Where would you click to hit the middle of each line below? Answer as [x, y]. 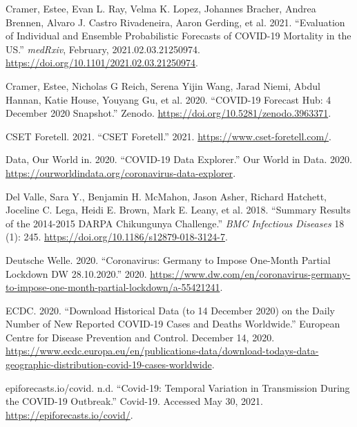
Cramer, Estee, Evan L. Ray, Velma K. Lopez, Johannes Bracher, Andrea [161, 8]
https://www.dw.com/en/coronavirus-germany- [250, 273]
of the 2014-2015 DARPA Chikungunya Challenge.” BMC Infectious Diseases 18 [175, 223]
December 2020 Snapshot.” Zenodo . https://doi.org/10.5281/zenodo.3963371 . [168, 113]
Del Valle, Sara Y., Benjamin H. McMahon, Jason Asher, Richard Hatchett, [166, 196]
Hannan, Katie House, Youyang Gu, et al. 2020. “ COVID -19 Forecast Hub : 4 [168, 99]
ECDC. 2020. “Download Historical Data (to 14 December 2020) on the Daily [170, 310]
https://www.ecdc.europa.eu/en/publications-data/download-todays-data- [162, 351]
